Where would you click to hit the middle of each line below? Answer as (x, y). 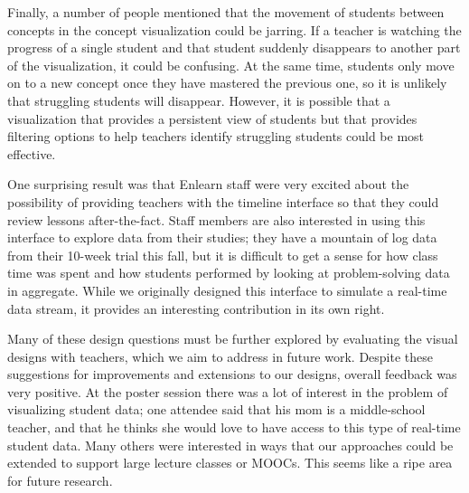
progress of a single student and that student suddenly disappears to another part (234, 47)
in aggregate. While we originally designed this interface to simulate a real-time (227, 290)
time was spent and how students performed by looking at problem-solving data (229, 273)
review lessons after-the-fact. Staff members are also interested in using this (216, 219)
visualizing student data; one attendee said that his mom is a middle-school (216, 409)
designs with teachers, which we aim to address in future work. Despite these (220, 356)
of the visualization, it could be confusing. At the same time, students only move (231, 65)
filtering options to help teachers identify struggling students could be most (216, 136)
